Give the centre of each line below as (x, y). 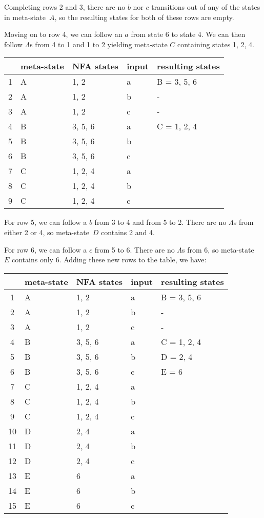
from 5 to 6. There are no (135, 249)
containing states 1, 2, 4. (216, 44)
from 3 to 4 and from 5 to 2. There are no (160, 222)
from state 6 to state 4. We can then (188, 34)
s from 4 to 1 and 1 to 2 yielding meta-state (99, 44)
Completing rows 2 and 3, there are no (65, 7)
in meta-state (25, 17)
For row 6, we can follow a (46, 249)
